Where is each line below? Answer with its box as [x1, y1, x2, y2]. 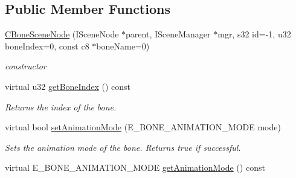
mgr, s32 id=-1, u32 [217, 28, 291, 40]
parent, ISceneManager [126, 28, 211, 40]
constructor [5, 60, 47, 72]
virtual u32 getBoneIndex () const [5, 80, 131, 92]
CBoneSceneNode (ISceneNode [5, 28, 119, 40]
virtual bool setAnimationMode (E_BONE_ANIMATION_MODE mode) [5, 121, 281, 133]
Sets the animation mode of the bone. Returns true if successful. [5, 141, 241, 153]
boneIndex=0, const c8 [5, 39, 89, 52]
